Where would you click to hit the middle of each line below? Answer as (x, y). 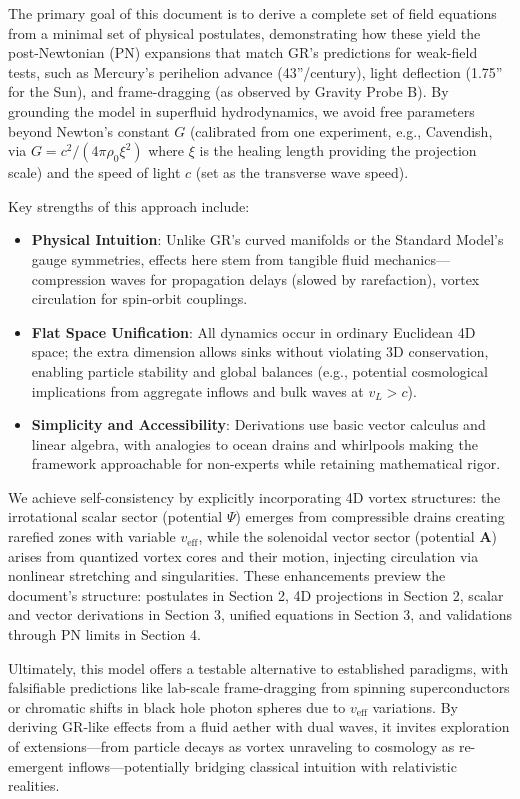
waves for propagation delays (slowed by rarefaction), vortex (295, 278)
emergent (36, 765)
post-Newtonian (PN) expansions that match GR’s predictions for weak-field (243, 52)
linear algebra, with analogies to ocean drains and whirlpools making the (254, 443)
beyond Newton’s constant (89, 130)
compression (68, 278)
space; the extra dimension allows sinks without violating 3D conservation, (260, 351)
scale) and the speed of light (94, 172)
